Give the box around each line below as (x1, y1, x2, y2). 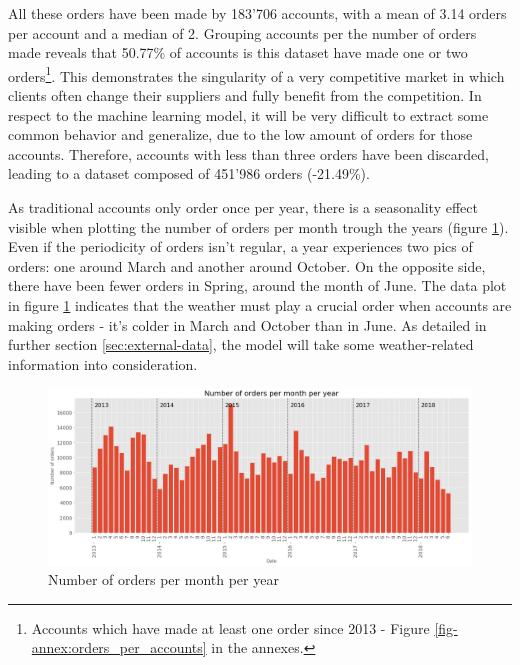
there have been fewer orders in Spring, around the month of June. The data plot (8, 275, 507, 296)
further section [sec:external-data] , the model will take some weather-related (8, 334, 474, 355)
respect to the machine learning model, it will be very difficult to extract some (8, 104, 489, 125)
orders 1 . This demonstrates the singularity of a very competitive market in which (8, 62, 505, 86)
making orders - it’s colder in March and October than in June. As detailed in (8, 314, 487, 335)
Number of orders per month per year (48, 569, 279, 590)
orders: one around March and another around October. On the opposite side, (8, 255, 486, 276)
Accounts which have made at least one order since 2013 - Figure (31, 617, 430, 638)
